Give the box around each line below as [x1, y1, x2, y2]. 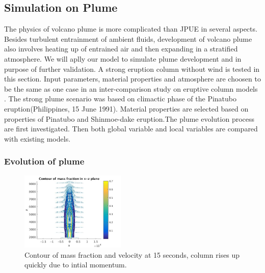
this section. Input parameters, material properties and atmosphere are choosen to [4, 73, 261, 84]
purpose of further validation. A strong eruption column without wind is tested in [4, 63, 260, 74]
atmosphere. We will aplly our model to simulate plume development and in [4, 53, 242, 64]
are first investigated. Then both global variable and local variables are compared [4, 123, 258, 134]
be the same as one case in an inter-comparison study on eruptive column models [4, 83, 258, 94]
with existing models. [4, 133, 71, 144]
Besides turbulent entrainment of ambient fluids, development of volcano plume [4, 33, 252, 44]
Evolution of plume [4, 155, 85, 168]
